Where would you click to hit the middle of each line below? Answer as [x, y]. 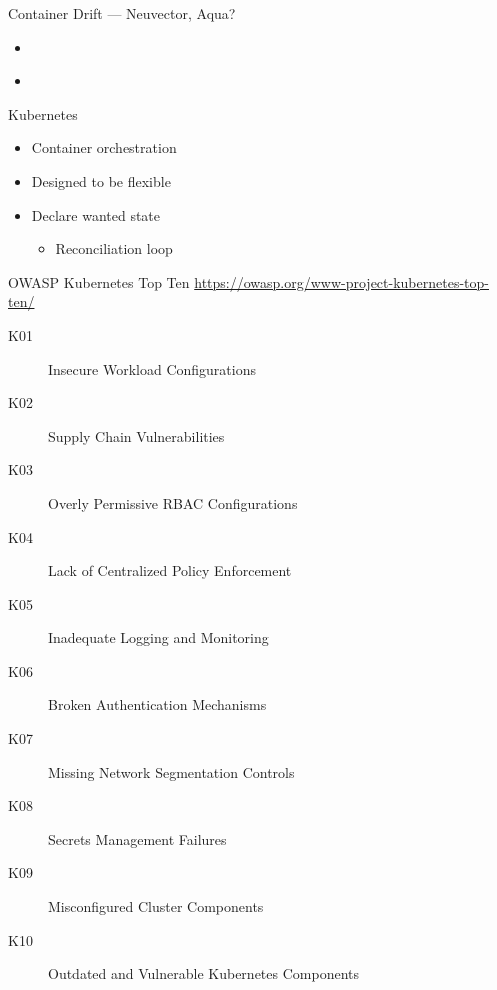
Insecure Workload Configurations [152, 368]
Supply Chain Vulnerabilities [136, 435]
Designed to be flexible [101, 180]
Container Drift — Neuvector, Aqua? [122, 13]
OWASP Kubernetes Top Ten [99, 281]
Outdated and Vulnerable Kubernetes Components [203, 973]
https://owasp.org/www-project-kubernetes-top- [341, 281]
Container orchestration [104, 147]
